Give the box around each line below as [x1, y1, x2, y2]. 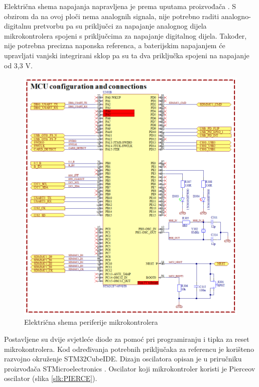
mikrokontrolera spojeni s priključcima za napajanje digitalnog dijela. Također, [4, 30, 247, 41]
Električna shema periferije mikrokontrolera [24, 317, 158, 327]
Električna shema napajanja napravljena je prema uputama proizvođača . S [4, 1, 236, 11]
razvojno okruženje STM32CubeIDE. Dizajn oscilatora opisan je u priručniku [4, 353, 242, 364]
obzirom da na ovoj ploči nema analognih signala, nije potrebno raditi [4, 11, 219, 21]
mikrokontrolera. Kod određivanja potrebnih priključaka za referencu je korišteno [4, 343, 254, 354]
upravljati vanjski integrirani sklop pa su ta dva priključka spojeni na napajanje [4, 50, 249, 60]
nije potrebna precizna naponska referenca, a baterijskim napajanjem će [4, 40, 225, 51]
